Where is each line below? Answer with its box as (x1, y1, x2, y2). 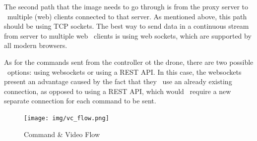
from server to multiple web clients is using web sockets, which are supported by (4, 30, 252, 41)
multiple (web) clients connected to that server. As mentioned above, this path (7, 11, 247, 21)
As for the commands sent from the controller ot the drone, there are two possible (4, 56, 254, 67)
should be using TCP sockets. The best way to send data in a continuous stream (4, 21, 249, 31)
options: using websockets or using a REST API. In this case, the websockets (7, 66, 242, 77)
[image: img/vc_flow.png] (24, 114, 109, 122)
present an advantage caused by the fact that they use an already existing (4, 76, 232, 87)
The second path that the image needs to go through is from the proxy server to (4, 1, 249, 11)
